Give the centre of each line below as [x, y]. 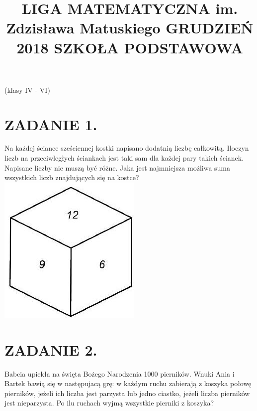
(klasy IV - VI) [27, 90]
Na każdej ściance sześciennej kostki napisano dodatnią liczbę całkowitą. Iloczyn [127, 148]
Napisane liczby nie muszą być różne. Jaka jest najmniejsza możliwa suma [118, 167]
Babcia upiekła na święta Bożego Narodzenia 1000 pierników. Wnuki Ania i [120, 373]
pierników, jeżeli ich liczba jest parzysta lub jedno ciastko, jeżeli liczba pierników [127, 393]
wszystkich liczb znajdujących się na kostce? [72, 177]
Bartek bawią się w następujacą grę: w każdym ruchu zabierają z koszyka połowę [128, 383]
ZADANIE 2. [51, 349]
